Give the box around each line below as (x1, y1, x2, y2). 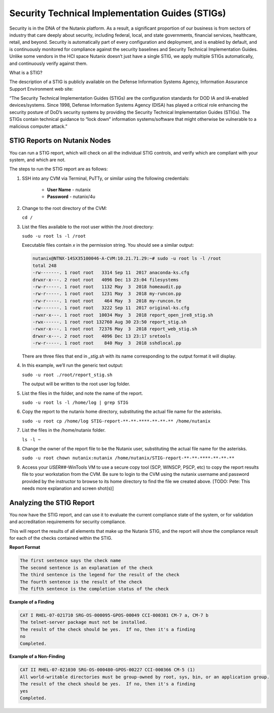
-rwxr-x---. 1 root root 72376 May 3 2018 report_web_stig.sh (32, 326, 197, 332)
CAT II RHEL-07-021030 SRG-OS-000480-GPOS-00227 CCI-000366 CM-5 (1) (20, 667, 195, 673)
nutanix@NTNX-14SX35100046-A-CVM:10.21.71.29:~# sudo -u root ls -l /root (32, 256, 222, 261)
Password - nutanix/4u (47, 194, 96, 200)
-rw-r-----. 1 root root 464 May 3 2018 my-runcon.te (32, 298, 181, 304)
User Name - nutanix (47, 187, 91, 193)
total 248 (32, 262, 57, 268)
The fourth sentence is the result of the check (20, 579, 143, 585)
